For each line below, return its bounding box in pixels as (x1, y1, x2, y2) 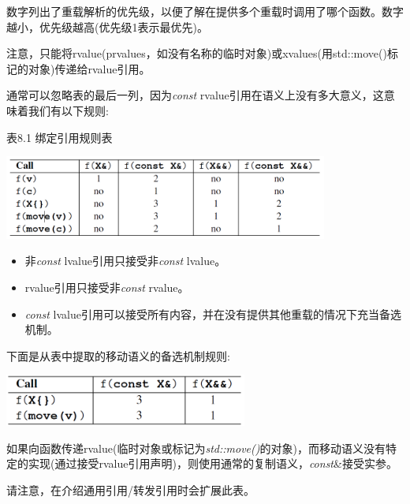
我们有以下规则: (28, 102, 109, 118)
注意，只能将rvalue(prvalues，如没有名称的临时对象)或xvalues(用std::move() (6, 45, 387, 62)
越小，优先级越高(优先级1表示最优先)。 (6, 18, 208, 35)
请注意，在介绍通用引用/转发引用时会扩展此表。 (6, 482, 255, 498)
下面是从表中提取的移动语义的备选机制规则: (6, 347, 230, 364)
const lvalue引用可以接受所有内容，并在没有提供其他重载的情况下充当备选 (24, 305, 401, 322)
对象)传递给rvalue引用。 (28, 60, 151, 77)
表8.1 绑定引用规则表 (6, 129, 113, 145)
